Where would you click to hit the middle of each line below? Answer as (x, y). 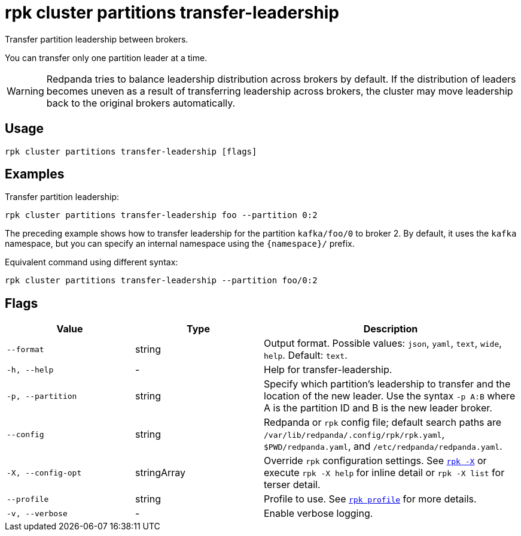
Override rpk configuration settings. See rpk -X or (375, 461)
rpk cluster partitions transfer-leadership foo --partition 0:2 (161, 215)
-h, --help (30, 370)
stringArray (161, 473)
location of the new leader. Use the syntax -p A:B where (390, 396)
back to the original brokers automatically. (141, 103)
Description (391, 329)
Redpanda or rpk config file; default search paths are (383, 423)
